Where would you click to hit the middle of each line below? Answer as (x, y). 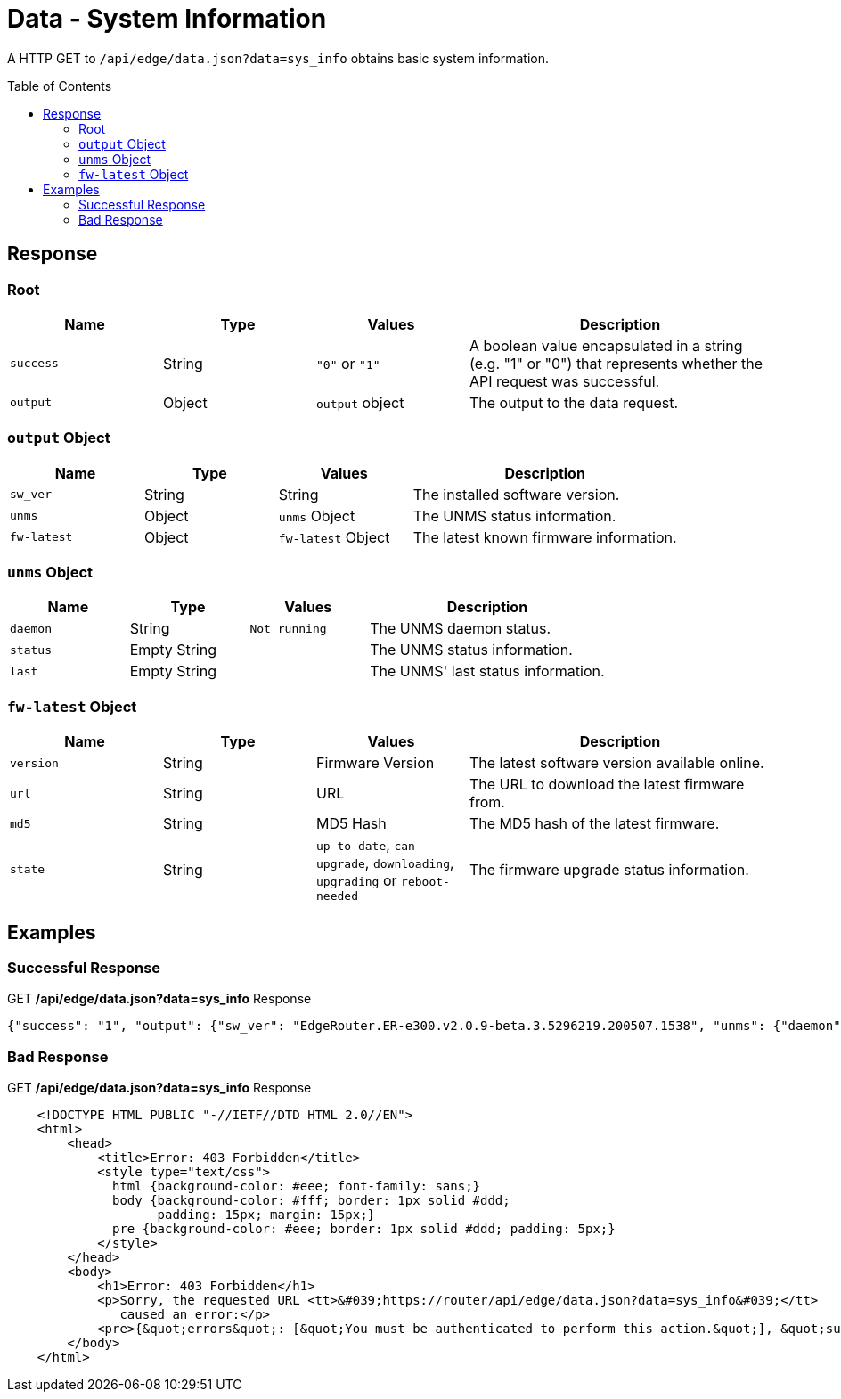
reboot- (425, 882)
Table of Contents (60, 86)
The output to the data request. (574, 402)
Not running (288, 628)
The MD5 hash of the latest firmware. (595, 824)
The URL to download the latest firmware (607, 785)
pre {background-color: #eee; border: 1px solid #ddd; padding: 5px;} (364, 1229)
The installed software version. (516, 494)
